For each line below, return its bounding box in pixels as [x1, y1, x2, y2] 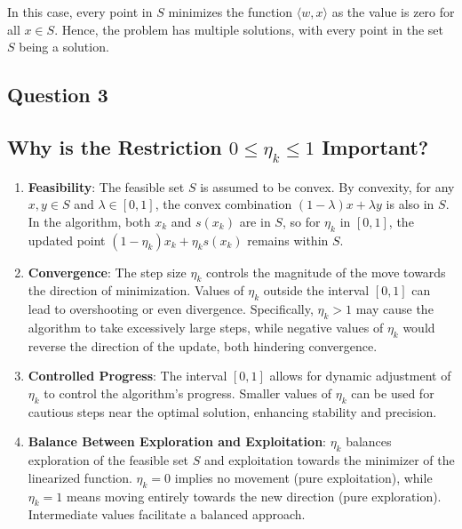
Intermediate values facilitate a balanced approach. [28, 505, 306, 524]
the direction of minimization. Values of [28, 281, 244, 300]
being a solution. [19, 37, 109, 56]
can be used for [351, 383, 434, 402]
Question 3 [7, 81, 108, 108]
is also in [386, 195, 434, 213]
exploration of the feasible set [28, 451, 189, 469]
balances [346, 432, 392, 451]
